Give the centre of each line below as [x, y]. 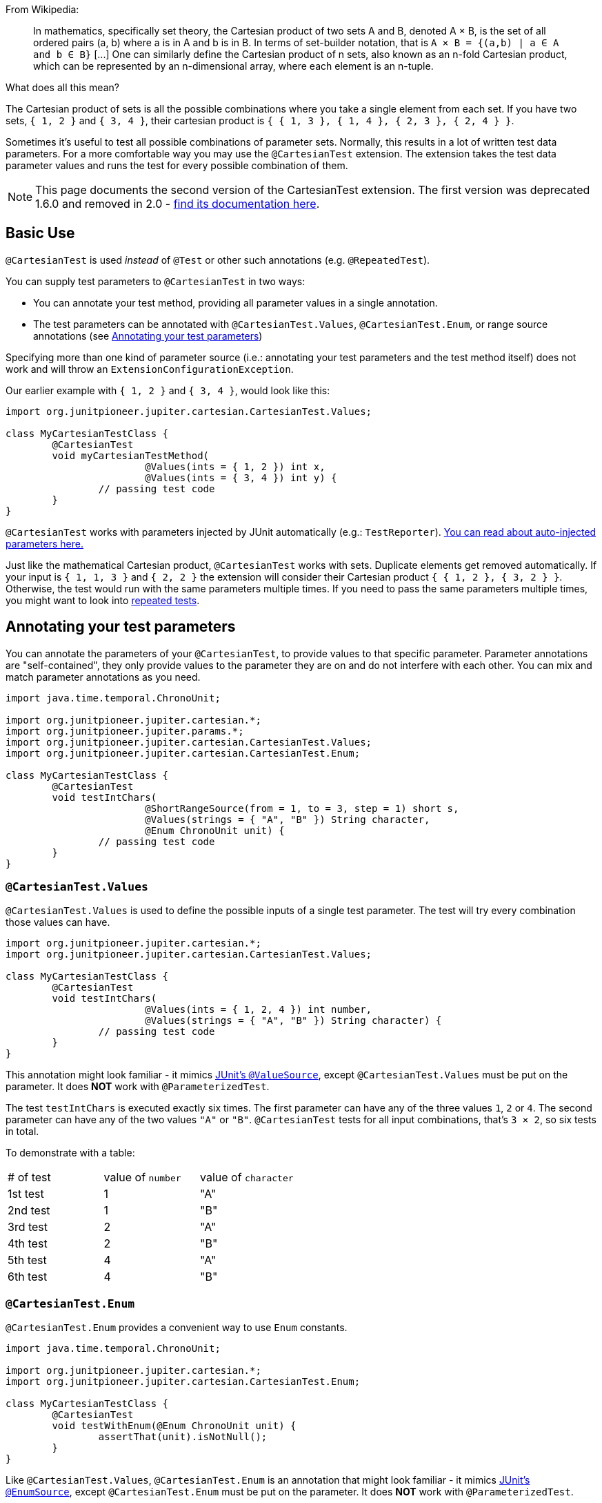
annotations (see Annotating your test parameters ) [148, 336]
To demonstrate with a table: [70, 1153]
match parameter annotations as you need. [103, 677]
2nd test [29, 1211]
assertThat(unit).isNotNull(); [183, 1437]
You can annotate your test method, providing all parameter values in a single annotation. [235, 302]
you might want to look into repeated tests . [103, 600]
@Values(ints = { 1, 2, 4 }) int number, [259, 1010]
